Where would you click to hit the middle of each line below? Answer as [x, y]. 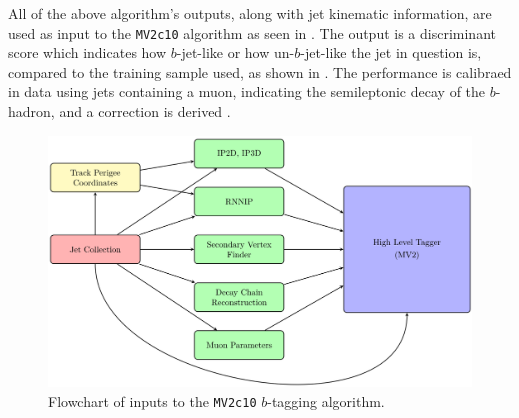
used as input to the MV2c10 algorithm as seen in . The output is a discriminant [252, 32]
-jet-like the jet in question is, [391, 52]
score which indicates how [87, 52]
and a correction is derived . [145, 111]
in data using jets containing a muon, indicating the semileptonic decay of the [247, 91]
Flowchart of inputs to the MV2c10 [152, 400]
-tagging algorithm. [326, 400]
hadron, [31, 111]
